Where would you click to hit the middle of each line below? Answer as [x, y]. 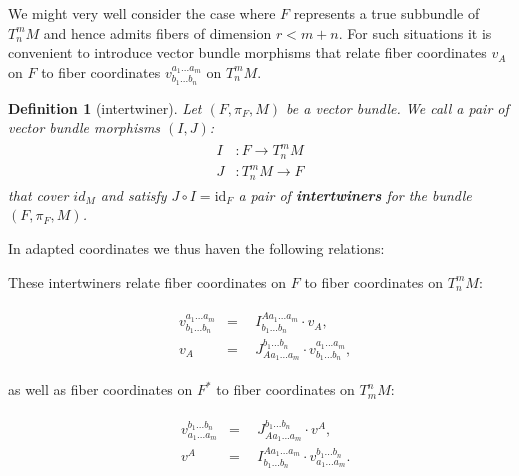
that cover [38, 194]
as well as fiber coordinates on [100, 389]
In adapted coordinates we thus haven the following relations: [196, 247]
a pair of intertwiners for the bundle [355, 194]
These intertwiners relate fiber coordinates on [147, 281]
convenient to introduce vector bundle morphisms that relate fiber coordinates [247, 52]
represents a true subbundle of [386, 13]
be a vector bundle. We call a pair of [397, 107]
